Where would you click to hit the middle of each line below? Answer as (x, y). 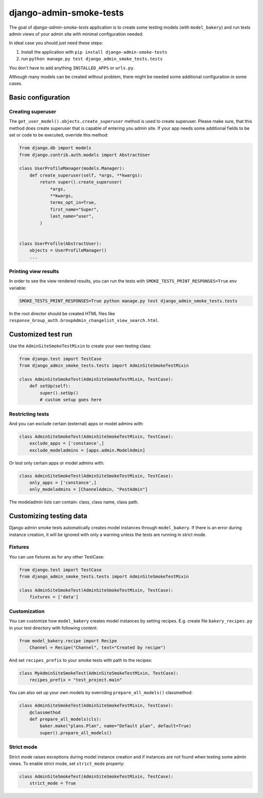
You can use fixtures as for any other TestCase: (57, 557)
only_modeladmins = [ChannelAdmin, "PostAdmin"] (89, 489)
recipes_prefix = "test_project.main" (76, 680)
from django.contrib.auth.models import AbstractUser (85, 155)
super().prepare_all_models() (76, 733)
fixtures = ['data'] (54, 597)
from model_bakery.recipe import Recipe (68, 641)
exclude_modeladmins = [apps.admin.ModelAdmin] (87, 450)
